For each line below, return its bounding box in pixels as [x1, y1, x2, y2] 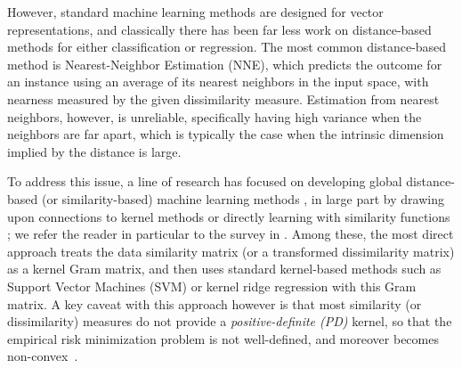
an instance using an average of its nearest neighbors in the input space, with [7, 72, 429, 91]
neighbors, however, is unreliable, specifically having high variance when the [7, 107, 422, 126]
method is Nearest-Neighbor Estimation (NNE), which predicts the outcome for [7, 54, 442, 73]
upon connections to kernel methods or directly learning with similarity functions [7, 207, 450, 225]
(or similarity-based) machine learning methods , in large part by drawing [41, 189, 444, 208]
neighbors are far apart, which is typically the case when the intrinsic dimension [7, 125, 444, 143]
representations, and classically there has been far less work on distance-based [7, 20, 432, 38]
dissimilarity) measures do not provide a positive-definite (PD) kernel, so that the [7, 312, 452, 331]
